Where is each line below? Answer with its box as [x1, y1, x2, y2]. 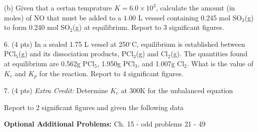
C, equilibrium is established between [131, 38, 246, 49]
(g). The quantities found [171, 48, 248, 59]
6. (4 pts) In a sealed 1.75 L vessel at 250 [4, 38, 130, 49]
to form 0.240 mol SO [4, 22, 70, 32]
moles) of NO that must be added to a [4, 12, 121, 22]
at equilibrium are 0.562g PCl [4, 58, 94, 68]
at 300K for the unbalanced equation [121, 85, 233, 96]
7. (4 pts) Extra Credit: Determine [4, 85, 108, 96]
